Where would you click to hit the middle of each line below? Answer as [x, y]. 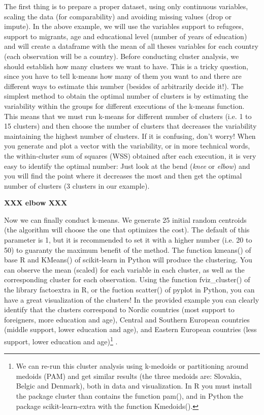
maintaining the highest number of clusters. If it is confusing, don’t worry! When [130, 136]
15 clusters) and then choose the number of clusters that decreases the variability [130, 126]
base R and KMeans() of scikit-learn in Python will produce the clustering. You [128, 260]
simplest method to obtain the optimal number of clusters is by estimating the [126, 96]
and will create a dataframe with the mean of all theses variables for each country [131, 46]
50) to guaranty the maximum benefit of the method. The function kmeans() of [128, 249]
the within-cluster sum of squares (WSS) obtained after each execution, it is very [130, 155]
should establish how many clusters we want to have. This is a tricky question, [126, 66]
